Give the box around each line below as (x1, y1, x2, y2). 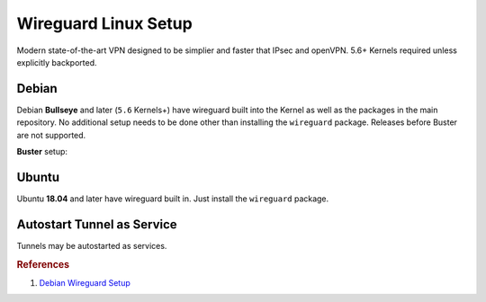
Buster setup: (16, 147, 67, 157)
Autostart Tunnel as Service (16, 217, 177, 232)
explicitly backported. (16, 57, 97, 67)
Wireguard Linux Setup (16, 13, 193, 33)
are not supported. (16, 129, 86, 140)
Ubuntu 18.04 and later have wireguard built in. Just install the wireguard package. (16, 193, 329, 204)
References (16, 258, 70, 271)
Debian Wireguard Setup (39, 277, 130, 288)
